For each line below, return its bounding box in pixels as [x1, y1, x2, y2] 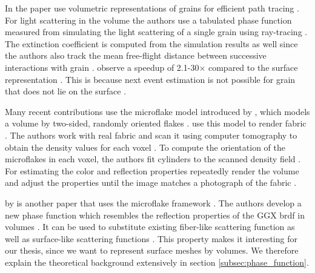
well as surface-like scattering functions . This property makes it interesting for [5, 232, 297, 245]
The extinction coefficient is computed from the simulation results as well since [5, 37, 298, 50]
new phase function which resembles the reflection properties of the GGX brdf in [5, 208, 305, 221]
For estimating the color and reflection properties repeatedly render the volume [5, 164, 299, 177]
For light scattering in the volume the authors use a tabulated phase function [5, 13, 292, 26]
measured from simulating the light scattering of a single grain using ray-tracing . [5, 25, 308, 38]
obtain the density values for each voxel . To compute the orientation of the [5, 140, 285, 153]
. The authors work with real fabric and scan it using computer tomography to [5, 128, 297, 141]
